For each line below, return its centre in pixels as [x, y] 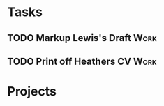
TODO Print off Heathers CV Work [82, 61]
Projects [32, 92]
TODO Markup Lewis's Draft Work [82, 38]
